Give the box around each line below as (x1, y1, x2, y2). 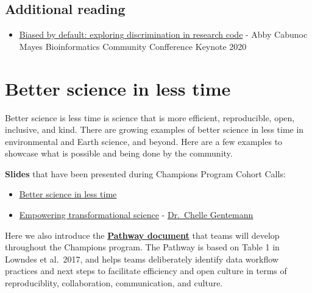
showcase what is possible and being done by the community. (5, 147, 233, 160)
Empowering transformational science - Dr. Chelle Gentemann (19, 208, 253, 221)
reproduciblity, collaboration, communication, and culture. (5, 277, 223, 289)
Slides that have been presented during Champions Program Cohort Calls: (5, 167, 286, 180)
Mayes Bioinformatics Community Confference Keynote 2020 (19, 40, 247, 52)
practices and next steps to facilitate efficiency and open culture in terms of (5, 264, 287, 277)
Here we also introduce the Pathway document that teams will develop (5, 228, 280, 241)
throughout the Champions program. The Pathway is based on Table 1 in (5, 241, 280, 253)
